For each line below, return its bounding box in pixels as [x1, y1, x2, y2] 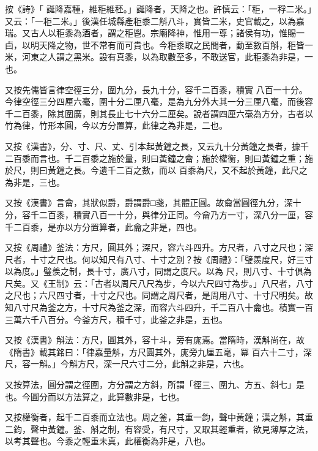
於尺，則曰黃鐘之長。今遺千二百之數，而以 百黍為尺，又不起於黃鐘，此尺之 [5, 164, 308, 176]
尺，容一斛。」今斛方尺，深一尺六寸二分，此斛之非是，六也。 [5, 357, 249, 370]
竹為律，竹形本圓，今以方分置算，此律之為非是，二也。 [5, 119, 227, 132]
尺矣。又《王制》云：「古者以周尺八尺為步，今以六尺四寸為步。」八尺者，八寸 [5, 276, 313, 289]
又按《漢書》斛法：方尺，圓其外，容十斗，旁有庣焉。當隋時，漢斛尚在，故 [5, 333, 305, 346]
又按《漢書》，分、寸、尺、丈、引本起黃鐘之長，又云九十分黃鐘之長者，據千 [5, 139, 309, 152]
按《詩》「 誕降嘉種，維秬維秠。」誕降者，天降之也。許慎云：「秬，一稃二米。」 [5, 2, 312, 15]
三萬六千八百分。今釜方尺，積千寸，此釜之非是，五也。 [5, 313, 227, 325]
